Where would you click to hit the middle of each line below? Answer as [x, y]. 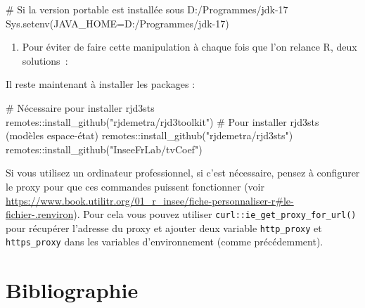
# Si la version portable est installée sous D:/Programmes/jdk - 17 [147, 9]
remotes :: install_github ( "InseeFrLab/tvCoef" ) [104, 149]
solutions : [45, 60]
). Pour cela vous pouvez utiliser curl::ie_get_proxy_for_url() [215, 214]
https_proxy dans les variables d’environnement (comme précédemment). [165, 242]
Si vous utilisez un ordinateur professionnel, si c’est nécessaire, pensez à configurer [183, 173]
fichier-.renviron [40, 214]
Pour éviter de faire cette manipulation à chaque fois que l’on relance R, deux [190, 47]
